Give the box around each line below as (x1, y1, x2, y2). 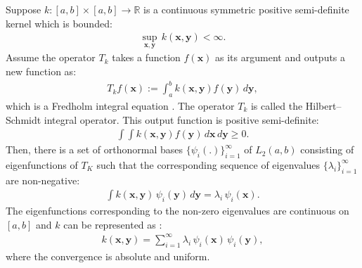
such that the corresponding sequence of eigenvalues (96, 157, 321, 172)
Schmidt (6, 112, 41, 127)
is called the (250, 98, 303, 113)
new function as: (6, 64, 77, 79)
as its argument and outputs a (215, 50, 346, 65)
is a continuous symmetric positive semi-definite (143, 2, 349, 16)
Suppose (6, 2, 41, 16)
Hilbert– (305, 98, 342, 113)
